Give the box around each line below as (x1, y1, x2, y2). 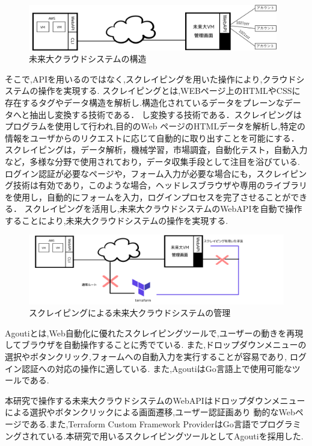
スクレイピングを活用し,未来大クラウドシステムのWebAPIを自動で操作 (24, 202, 302, 215)
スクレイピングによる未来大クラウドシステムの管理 (29, 306, 231, 319)
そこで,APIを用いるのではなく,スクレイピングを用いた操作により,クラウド (5, 72, 296, 85)
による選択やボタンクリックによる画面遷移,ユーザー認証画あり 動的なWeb (5, 406, 295, 418)
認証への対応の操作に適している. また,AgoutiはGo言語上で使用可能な (21, 362, 292, 374)
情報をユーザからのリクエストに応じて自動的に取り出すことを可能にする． (5, 131, 299, 144)
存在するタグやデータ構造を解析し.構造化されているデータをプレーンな (5, 96, 284, 108)
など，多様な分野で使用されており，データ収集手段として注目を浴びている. (5, 155, 300, 167)
